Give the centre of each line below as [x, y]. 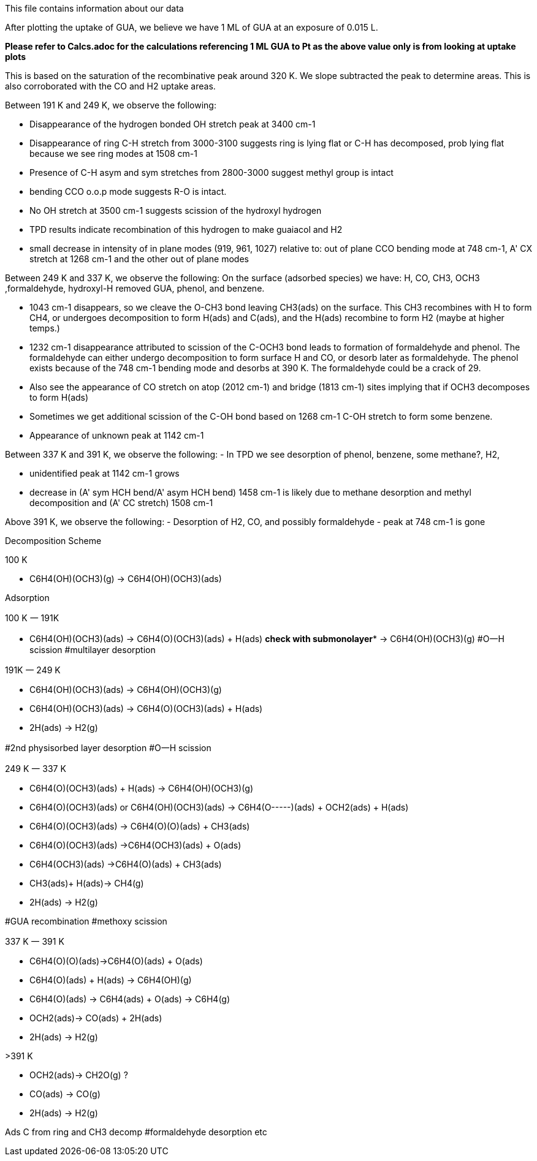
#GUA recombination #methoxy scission [86, 921]
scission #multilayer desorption [93, 650]
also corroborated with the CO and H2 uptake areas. [110, 86]
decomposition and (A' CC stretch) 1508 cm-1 [121, 503]
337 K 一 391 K [35, 941]
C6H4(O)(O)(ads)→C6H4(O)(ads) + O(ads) [116, 961]
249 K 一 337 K [36, 769]
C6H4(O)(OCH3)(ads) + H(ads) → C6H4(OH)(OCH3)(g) [141, 788]
